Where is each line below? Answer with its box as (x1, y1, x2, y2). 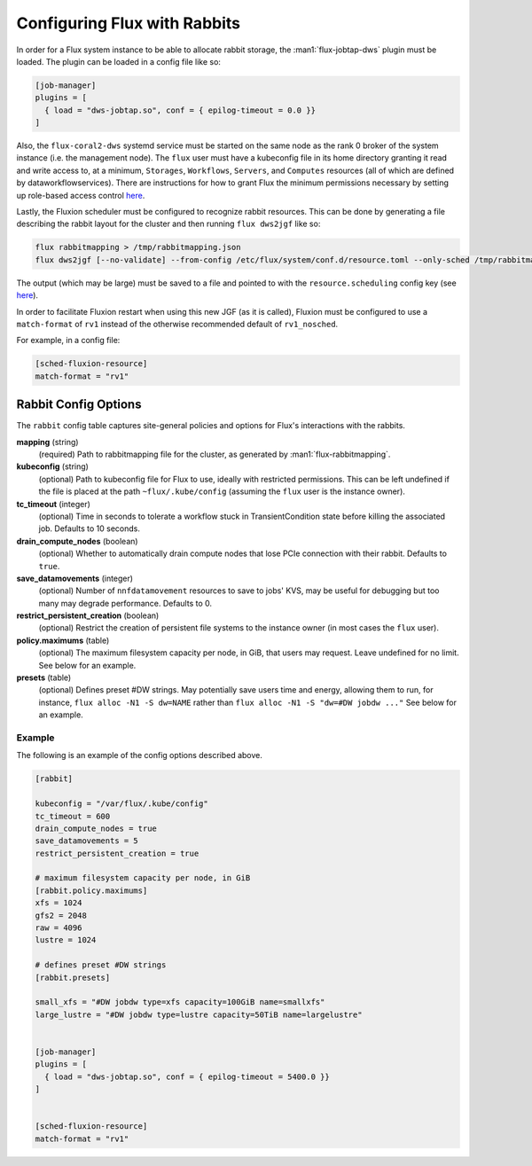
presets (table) (16, 672, 72, 683)
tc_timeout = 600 (35, 811, 111, 821)
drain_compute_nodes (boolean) (16, 536, 138, 546)
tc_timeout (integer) (16, 498, 90, 509)
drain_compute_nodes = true (35, 823, 157, 833)
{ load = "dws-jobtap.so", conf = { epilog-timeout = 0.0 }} (44, 105, 317, 115)
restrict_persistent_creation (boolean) (16, 610, 160, 621)
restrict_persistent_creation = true (35, 848, 199, 858)
